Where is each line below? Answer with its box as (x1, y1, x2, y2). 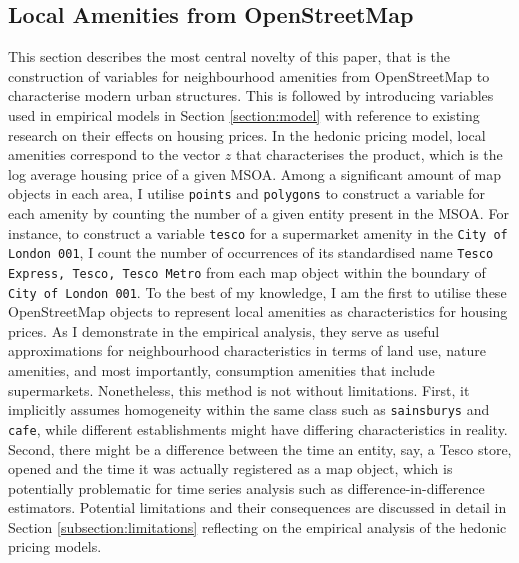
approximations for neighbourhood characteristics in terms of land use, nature (8, 340, 486, 361)
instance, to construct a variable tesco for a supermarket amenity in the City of (8, 222, 508, 243)
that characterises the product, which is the (236, 144, 503, 165)
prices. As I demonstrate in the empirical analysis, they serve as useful (8, 320, 440, 341)
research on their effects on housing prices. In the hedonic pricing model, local (8, 124, 486, 145)
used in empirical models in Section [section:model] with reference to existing (8, 104, 480, 125)
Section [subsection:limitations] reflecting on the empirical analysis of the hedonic (8, 516, 507, 537)
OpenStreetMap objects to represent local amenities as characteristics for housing (8, 301, 508, 322)
